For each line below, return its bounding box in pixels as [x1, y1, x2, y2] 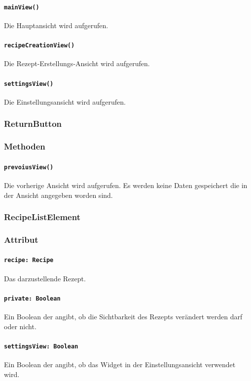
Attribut [4, 233, 38, 245]
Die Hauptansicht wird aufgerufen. [4, 20, 108, 30]
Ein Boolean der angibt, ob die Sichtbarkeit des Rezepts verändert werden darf [4, 311, 243, 322]
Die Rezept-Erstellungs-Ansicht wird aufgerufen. [4, 58, 150, 69]
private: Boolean [4, 295, 61, 302]
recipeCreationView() [4, 42, 75, 49]
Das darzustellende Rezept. [4, 273, 86, 283]
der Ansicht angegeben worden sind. [4, 190, 113, 200]
